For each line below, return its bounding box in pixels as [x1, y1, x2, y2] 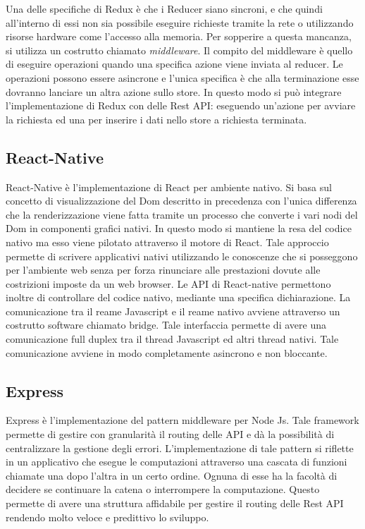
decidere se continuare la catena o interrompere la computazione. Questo [6, 482, 320, 497]
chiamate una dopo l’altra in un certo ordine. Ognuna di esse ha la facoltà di [6, 468, 338, 482]
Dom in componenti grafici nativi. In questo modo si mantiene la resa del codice [6, 221, 352, 236]
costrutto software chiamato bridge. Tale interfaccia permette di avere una [6, 317, 326, 332]
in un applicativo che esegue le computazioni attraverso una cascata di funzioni [6, 454, 347, 469]
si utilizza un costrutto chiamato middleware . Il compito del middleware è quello [6, 42, 353, 57]
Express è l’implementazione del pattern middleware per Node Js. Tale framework [6, 413, 359, 427]
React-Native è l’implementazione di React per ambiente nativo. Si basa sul [6, 179, 332, 194]
